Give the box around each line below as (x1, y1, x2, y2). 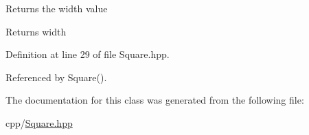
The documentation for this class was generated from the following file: (5, 93, 304, 107)
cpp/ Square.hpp (5, 115, 73, 130)
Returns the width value (5, 1, 108, 15)
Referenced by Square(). (5, 70, 107, 84)
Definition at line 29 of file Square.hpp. (5, 47, 170, 61)
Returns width (5, 24, 67, 38)
